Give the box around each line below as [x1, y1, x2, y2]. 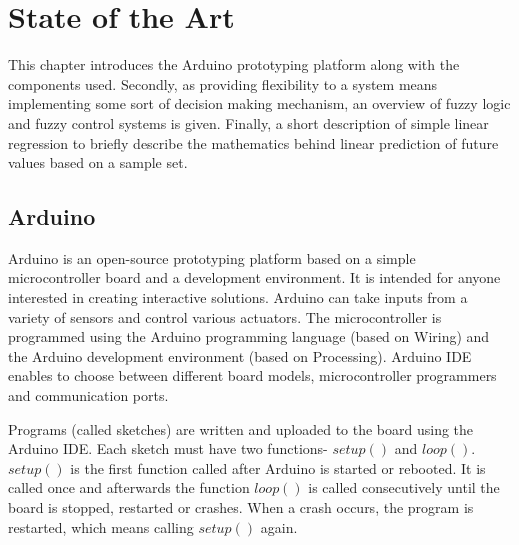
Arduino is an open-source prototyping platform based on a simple [8, 247, 416, 268]
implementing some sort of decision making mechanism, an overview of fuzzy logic [8, 93, 511, 114]
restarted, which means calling [8, 516, 194, 537]
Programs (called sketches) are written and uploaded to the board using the [8, 418, 474, 439]
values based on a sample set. [8, 152, 188, 173]
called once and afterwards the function [8, 477, 250, 498]
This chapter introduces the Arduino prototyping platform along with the [8, 54, 460, 75]
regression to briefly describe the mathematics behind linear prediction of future [8, 132, 499, 153]
